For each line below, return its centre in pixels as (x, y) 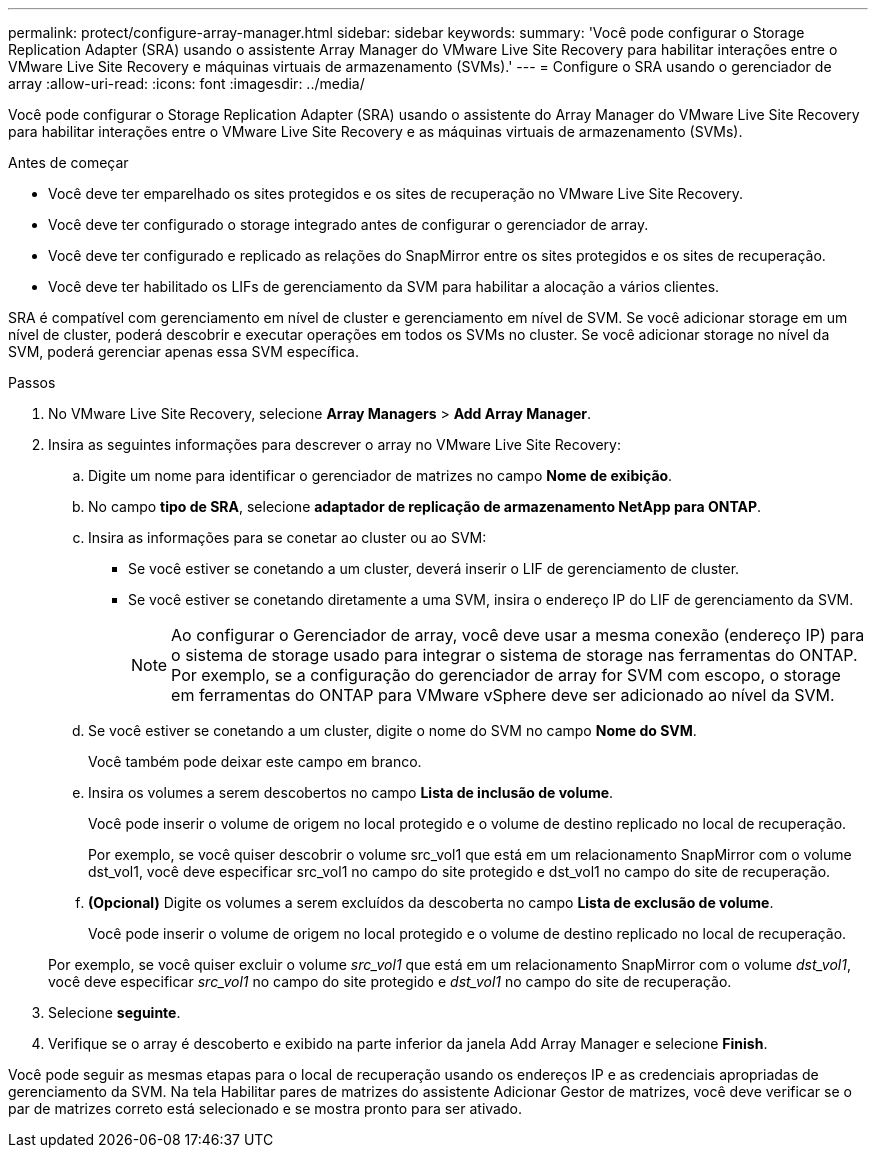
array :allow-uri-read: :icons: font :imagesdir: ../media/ (186, 83)
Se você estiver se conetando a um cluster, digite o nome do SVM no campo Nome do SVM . (392, 730)
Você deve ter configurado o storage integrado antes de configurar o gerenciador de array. (348, 224)
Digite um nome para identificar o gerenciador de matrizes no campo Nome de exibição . (380, 475)
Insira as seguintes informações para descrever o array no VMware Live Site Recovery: (334, 444)
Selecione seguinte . (114, 1012)
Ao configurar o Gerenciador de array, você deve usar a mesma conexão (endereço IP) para (518, 635)
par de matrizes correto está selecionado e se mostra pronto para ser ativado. (265, 1108)
